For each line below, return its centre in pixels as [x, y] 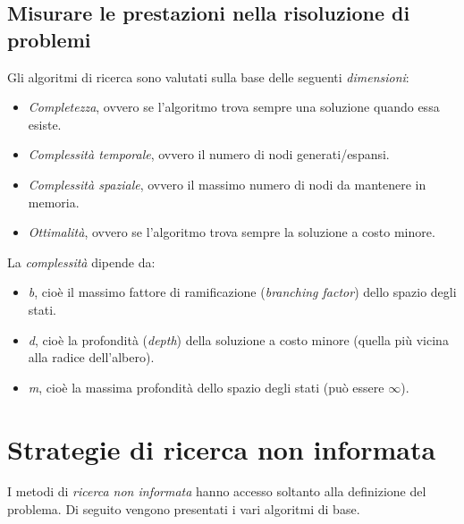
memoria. [54, 202]
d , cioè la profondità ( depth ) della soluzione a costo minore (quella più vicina [238, 339]
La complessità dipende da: [81, 262]
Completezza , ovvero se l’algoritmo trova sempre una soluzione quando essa [234, 107]
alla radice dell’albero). [91, 357]
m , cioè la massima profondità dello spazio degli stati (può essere [206, 387]
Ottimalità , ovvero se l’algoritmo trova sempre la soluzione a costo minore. [232, 232]
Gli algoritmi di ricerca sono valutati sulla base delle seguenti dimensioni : [208, 76]
